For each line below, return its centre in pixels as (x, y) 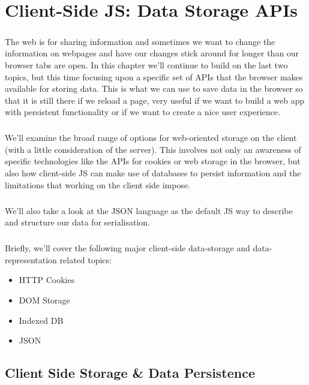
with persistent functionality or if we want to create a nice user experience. (142, 112)
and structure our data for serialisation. (77, 222)
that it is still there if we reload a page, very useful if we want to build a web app (155, 100)
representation (31, 259)
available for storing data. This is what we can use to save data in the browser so (154, 88)
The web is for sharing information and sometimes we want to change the (140, 41)
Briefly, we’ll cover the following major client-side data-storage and (127, 248)
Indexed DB (41, 320)
